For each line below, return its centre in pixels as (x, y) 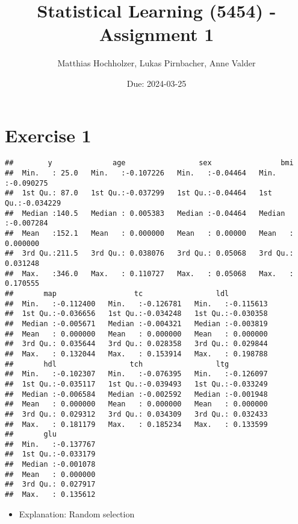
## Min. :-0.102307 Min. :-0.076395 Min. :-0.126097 (136, 374)
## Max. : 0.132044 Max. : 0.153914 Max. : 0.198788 (136, 354)
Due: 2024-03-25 (157, 83)
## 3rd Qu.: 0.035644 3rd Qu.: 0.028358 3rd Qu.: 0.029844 (136, 344)
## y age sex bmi (149, 163)
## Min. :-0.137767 (50, 444)
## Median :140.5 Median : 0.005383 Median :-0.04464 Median (145, 213)
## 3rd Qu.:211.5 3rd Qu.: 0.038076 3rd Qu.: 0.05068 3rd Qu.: (149, 254)
